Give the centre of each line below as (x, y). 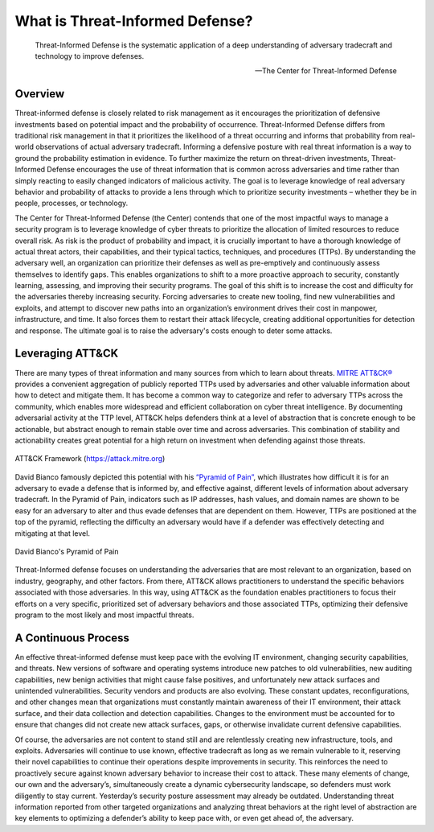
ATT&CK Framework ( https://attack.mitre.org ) (90, 459)
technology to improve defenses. (90, 56)
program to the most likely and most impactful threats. (104, 615)
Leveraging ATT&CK (67, 354)
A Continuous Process (72, 638)
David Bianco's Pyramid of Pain (67, 552)
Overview (40, 94)
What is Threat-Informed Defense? (134, 21)
